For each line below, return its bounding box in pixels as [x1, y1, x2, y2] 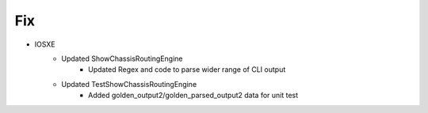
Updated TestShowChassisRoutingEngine [61, 79, 197, 89]
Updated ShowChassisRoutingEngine [61, 54, 183, 63]
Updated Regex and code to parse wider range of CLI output [88, 65, 286, 74]
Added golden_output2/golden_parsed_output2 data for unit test [88, 91, 299, 100]
